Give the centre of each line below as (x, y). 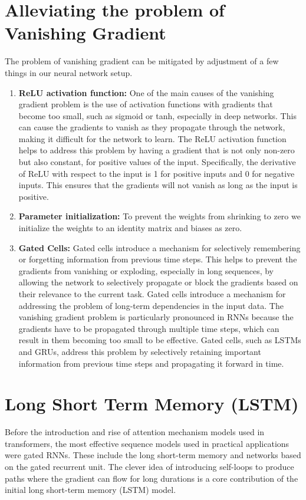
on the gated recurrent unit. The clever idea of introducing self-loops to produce (149, 467)
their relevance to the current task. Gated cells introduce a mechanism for (152, 294)
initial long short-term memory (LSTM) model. (91, 490)
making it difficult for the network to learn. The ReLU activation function (152, 138)
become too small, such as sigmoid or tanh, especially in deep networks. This (157, 115)
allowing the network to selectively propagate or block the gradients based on (158, 282)
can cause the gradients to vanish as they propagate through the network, (152, 127)
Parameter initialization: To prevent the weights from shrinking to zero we (159, 216)
